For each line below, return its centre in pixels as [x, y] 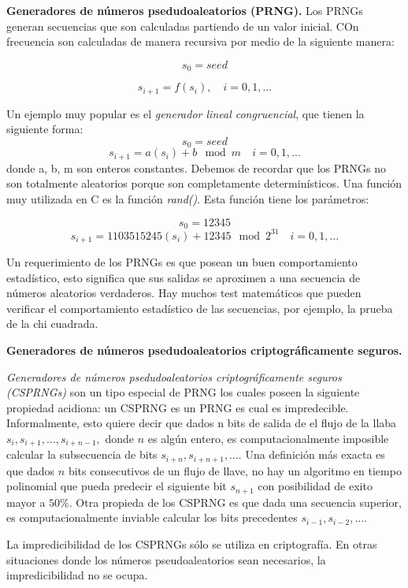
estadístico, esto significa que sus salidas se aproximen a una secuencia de [184, 277]
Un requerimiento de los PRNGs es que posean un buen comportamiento [182, 261]
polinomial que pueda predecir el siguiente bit [117, 486]
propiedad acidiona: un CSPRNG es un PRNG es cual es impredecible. [178, 407]
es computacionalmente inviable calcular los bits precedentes [152, 517]
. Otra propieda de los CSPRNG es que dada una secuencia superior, [235, 502]
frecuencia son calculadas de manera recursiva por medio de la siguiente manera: [200, 41]
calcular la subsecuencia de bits [82, 454]
